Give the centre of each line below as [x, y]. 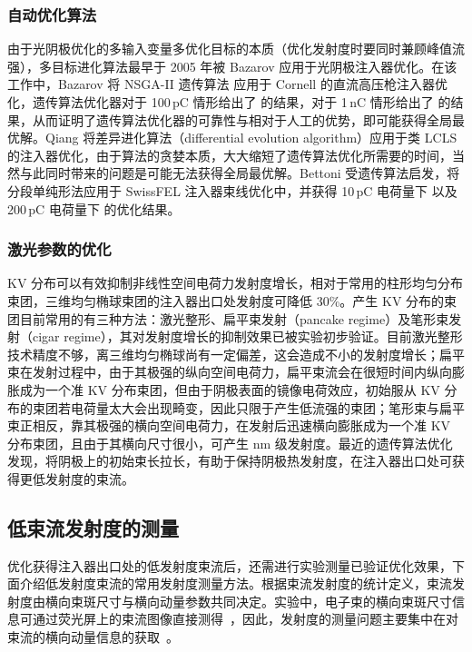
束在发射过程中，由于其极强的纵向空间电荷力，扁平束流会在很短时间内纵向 [230, 372]
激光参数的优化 [59, 249]
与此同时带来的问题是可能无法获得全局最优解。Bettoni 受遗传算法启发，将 [240, 173]
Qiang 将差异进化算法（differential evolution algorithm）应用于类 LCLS [251, 138]
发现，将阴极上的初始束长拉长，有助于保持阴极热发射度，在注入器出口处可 [230, 461]
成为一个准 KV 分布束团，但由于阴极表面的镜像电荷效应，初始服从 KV [230, 389]
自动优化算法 [52, 14]
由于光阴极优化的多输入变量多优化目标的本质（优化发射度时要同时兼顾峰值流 [236, 49]
